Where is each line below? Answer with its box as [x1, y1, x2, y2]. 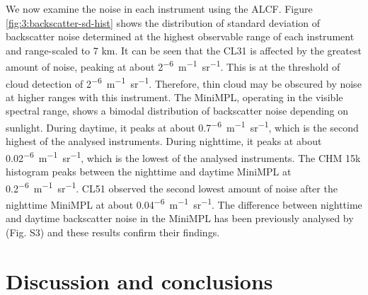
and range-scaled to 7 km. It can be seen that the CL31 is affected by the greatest [6, 42, 362, 57]
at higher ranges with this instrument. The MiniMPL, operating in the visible [6, 89, 343, 104]
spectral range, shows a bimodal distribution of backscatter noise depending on [6, 103, 349, 118]
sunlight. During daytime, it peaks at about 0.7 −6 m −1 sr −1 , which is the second [6, 118, 359, 134]
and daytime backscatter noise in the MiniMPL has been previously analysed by [6, 211, 354, 226]
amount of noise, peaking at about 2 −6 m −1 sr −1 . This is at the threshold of [6, 57, 340, 74]
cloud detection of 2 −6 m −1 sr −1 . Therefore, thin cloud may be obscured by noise [6, 74, 362, 91]
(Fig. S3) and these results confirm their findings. [6, 224, 220, 239]
